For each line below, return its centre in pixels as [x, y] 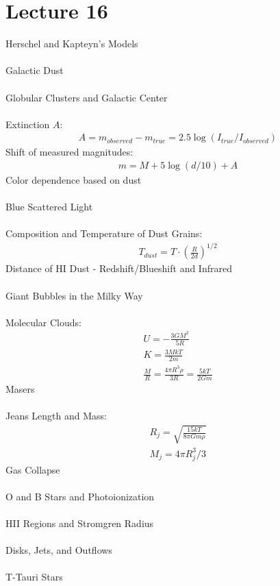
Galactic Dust [35, 70]
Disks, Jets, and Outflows [59, 550]
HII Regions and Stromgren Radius [80, 523]
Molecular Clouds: [43, 322]
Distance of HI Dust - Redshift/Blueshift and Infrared [119, 268]
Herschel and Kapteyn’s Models [72, 44]
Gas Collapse [33, 469]
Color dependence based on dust [74, 179]
